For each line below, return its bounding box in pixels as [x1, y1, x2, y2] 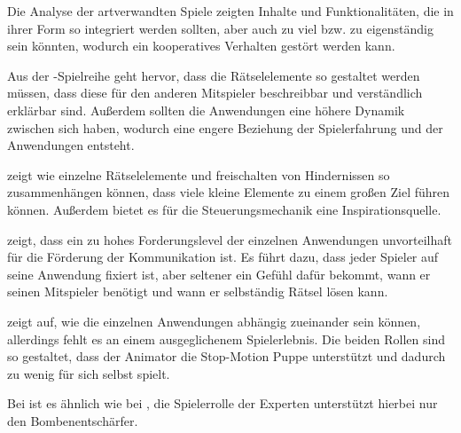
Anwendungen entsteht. [7, 136, 135, 154]
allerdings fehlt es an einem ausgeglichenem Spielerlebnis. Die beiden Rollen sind [7, 329, 445, 348]
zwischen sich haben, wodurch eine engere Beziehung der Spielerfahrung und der [7, 118, 443, 137]
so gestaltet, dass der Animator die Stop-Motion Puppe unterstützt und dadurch [7, 347, 446, 366]
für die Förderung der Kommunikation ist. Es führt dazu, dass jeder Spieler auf [7, 248, 439, 266]
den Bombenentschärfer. [7, 411, 138, 429]
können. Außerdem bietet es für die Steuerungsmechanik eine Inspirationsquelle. [7, 200, 441, 218]
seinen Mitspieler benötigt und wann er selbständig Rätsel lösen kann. [7, 282, 388, 301]
